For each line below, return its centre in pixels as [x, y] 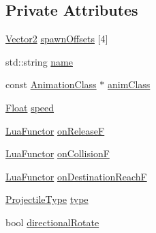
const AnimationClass [51, 84]
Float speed [30, 107]
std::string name [39, 61]
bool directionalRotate [52, 222]
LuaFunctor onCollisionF [58, 153]
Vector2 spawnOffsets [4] [57, 39]
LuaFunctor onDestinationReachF [76, 176]
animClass [129, 84]
